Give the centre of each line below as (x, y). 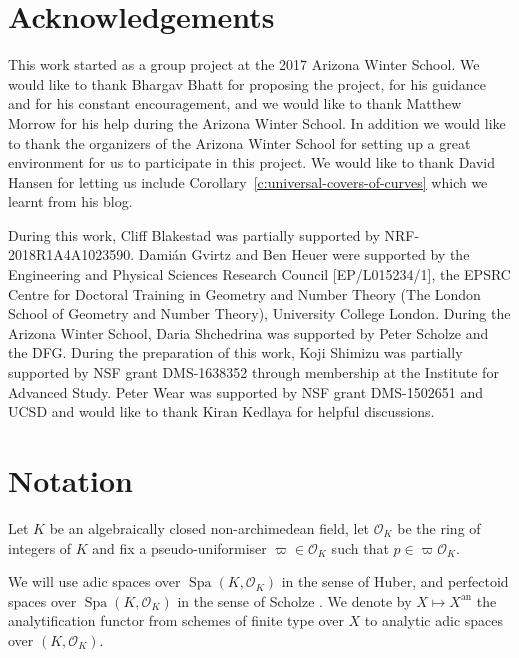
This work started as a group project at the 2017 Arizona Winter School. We (244, 64)
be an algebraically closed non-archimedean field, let (209, 527)
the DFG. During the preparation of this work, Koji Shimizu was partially (235, 352)
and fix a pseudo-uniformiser (179, 547)
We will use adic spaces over (94, 581)
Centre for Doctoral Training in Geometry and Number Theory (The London (244, 293)
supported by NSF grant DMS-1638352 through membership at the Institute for (253, 372)
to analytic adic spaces (434, 620)
